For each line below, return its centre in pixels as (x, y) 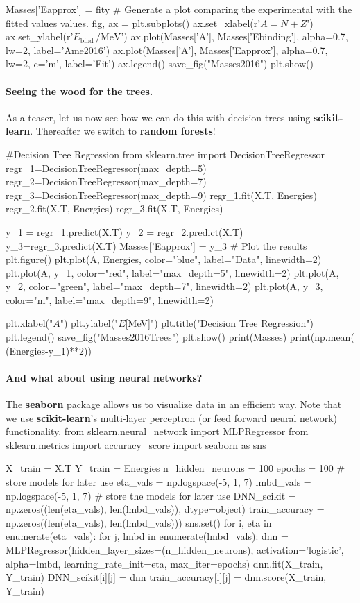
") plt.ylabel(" (89, 323)
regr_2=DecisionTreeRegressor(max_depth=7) (106, 181)
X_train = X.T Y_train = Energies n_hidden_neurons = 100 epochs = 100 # (175, 468)
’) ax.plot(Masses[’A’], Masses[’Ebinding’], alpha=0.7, (234, 36)
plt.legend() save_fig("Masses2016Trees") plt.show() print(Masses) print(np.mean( (180, 337)
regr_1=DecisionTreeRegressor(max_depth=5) (106, 168)
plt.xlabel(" (29, 323)
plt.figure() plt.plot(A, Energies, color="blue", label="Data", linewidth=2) (164, 259)
